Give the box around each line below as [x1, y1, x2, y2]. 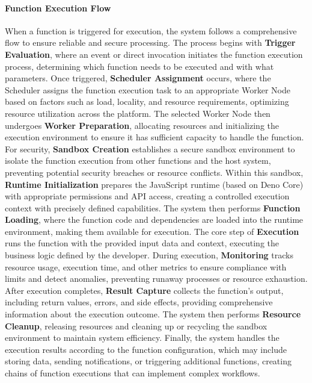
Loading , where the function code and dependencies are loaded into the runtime [5, 213, 304, 226]
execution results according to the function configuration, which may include [5, 343, 287, 355]
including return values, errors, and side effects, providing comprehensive [5, 296, 273, 308]
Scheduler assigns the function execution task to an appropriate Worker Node [5, 83, 290, 96]
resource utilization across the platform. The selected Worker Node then [5, 107, 271, 119]
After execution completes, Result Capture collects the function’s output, [5, 284, 284, 296]
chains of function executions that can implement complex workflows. [5, 367, 260, 379]
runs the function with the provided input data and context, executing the [5, 237, 279, 249]
